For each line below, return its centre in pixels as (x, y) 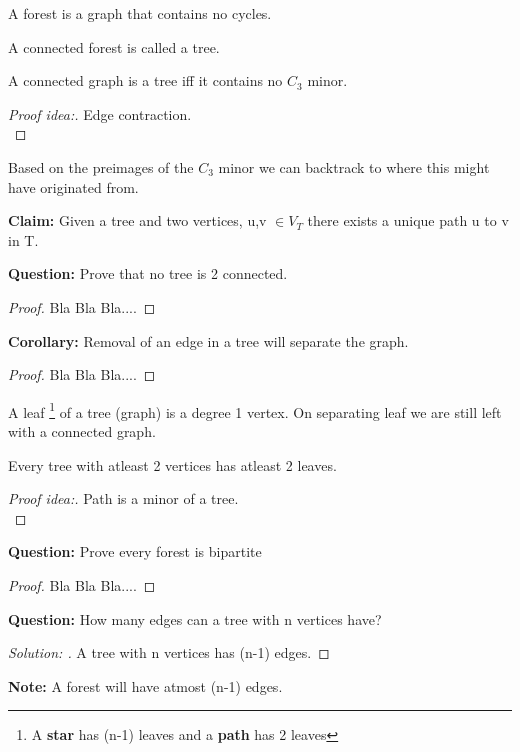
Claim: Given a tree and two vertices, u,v (137, 220)
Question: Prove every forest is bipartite (135, 551)
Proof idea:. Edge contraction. (100, 113)
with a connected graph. (82, 430)
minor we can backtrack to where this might (354, 166)
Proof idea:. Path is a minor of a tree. (123, 498)
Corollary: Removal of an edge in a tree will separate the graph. (208, 340)
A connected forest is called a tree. (114, 46)
